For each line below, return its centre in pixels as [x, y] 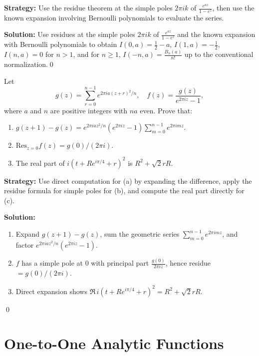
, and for [86, 54]
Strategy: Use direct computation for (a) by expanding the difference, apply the [128, 180]
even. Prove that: [166, 110]
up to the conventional [219, 54]
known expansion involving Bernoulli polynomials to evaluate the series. [114, 17]
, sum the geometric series [140, 234]
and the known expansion [216, 34]
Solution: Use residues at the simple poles [70, 34]
